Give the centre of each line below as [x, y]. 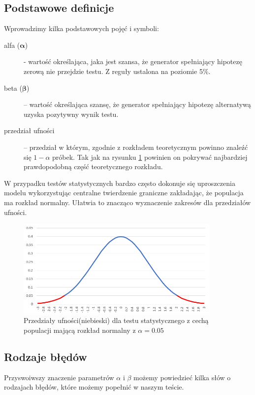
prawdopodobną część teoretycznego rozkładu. [93, 166]
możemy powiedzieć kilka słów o [182, 377]
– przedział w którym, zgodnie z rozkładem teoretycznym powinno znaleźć [136, 147]
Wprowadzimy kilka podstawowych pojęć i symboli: [81, 28]
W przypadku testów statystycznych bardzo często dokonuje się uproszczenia [120, 183]
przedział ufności [29, 130]
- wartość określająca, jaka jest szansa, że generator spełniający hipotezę [133, 61]
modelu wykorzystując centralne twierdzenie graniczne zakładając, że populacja [124, 193]
